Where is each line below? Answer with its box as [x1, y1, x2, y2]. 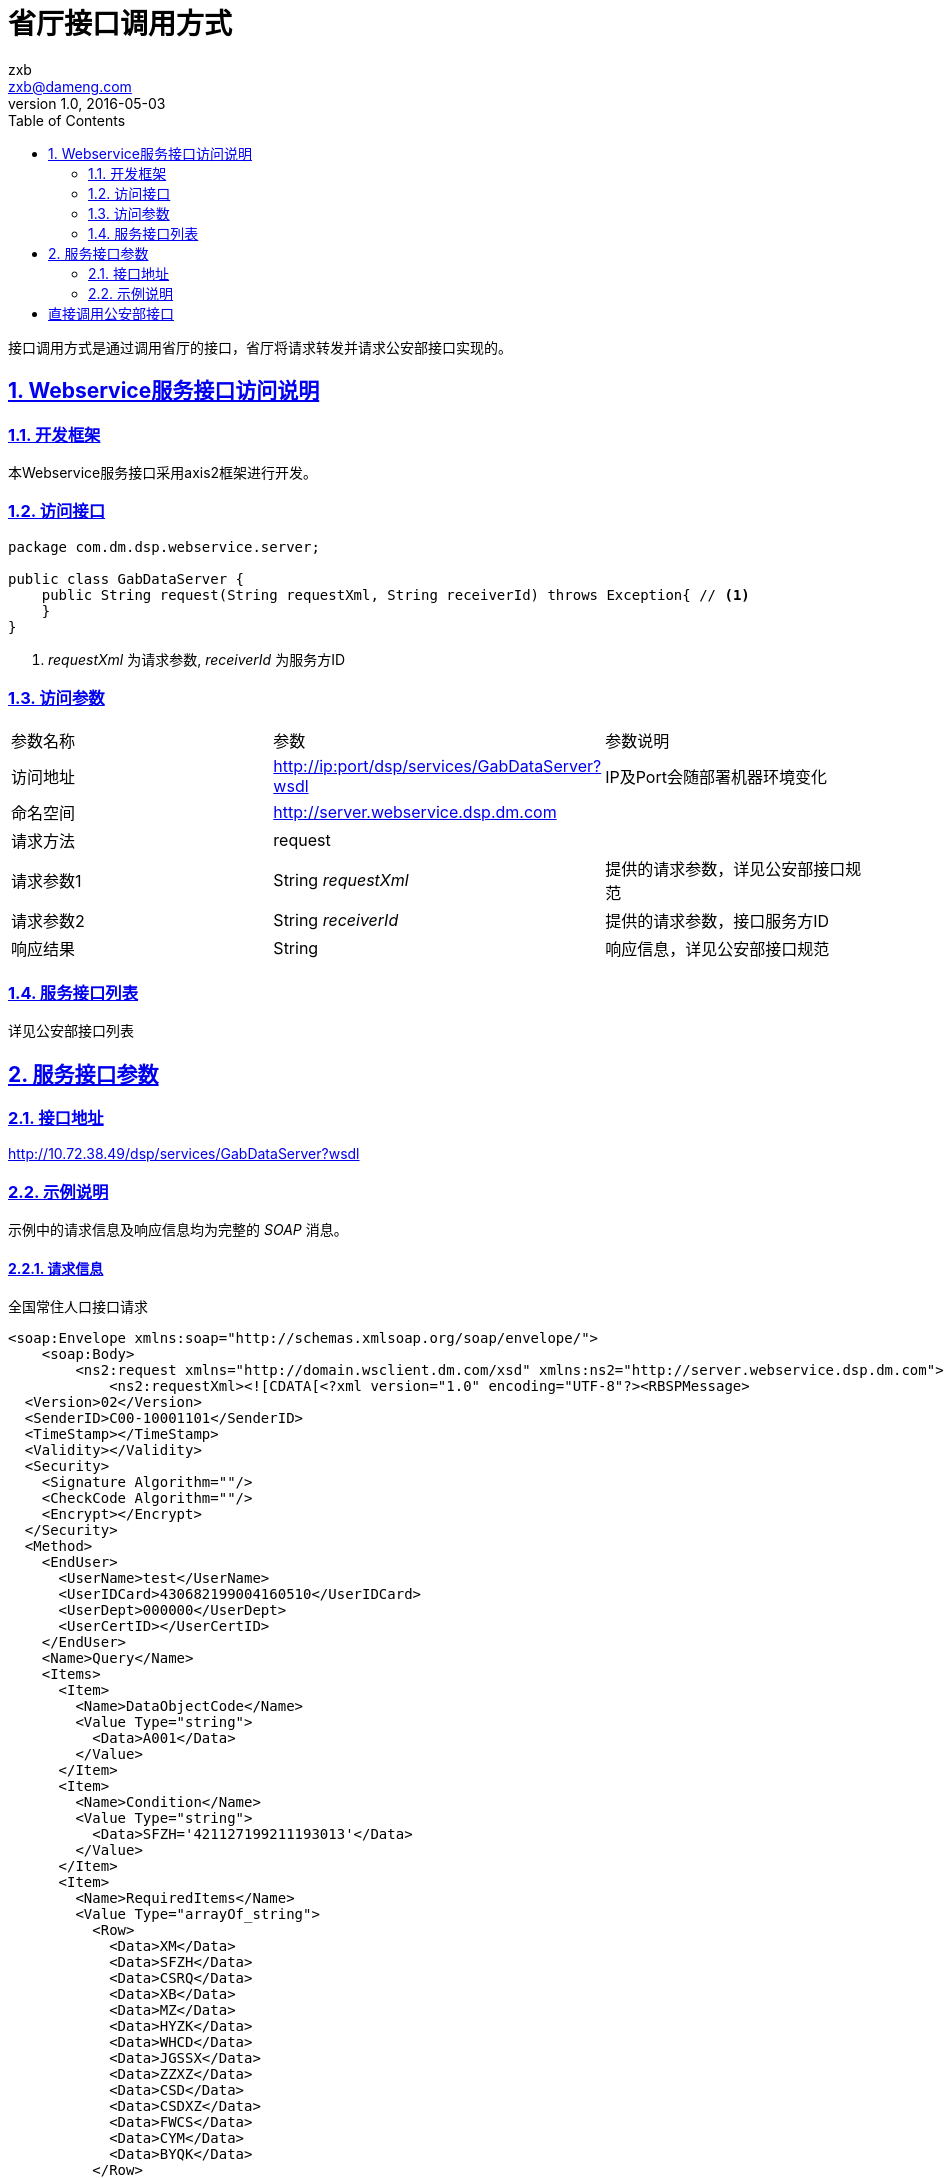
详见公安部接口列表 [8, 1022, 134, 1040]
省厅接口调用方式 [8, 7, 233, 41]
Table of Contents [8, 111, 126, 129]
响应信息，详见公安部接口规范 [605, 939, 830, 960]
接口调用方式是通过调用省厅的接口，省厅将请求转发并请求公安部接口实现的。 [8, 338, 512, 356]
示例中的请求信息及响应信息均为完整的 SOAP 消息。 [8, 1221, 348, 1239]
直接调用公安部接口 [48, 304, 174, 322]
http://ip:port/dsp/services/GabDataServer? [273, 756, 602, 777]
